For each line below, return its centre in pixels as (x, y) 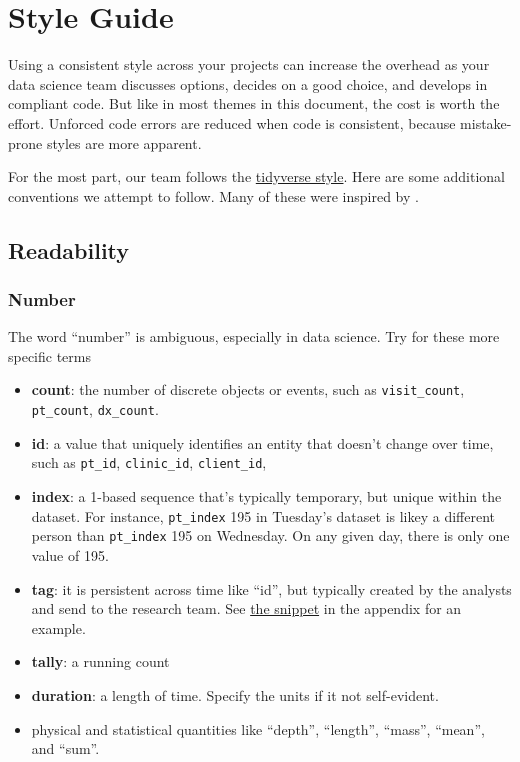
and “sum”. (65, 748)
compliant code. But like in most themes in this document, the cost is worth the (254, 103)
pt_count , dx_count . (95, 409)
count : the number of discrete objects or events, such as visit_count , (248, 389)
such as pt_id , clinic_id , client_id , (149, 462)
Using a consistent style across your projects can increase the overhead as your (249, 64)
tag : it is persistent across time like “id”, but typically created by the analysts (271, 588)
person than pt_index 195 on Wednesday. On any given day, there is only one (270, 535)
